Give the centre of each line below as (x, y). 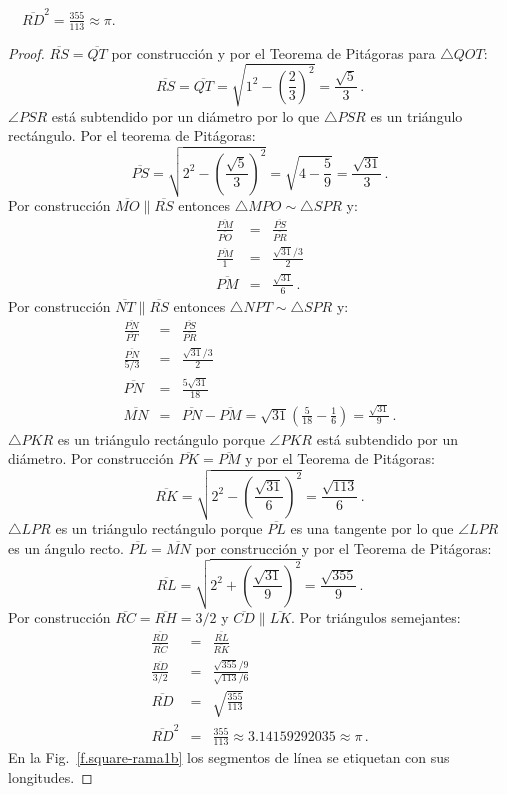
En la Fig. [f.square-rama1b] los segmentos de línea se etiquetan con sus (229, 757)
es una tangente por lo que (372, 528)
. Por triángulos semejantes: (376, 617)
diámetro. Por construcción (91, 458)
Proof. (26, 52)
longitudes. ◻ (50, 777)
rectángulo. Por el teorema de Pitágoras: (132, 135)
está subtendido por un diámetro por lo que (185, 115)
